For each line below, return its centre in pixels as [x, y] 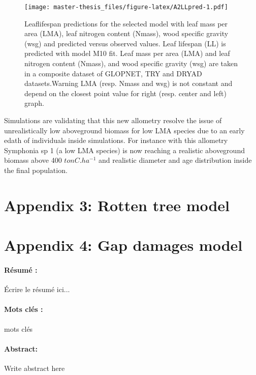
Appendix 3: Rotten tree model [117, 205]
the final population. [36, 170]
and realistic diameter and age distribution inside [175, 160]
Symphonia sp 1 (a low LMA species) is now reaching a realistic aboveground [124, 150]
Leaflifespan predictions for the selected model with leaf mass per [126, 23]
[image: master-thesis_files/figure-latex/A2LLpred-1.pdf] [126, 7]
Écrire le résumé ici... [37, 289]
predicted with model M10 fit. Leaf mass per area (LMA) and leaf [127, 53]
